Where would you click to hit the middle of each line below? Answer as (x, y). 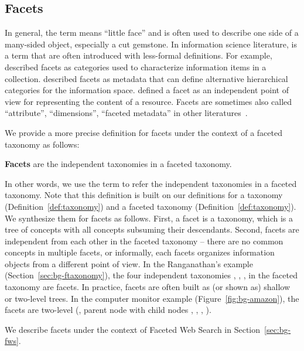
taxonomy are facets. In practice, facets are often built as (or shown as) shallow (148, 287)
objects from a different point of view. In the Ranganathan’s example (129, 263)
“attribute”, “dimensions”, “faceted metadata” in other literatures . (126, 113)
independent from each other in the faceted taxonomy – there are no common (144, 241)
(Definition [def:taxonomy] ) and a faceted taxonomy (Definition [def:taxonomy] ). (151, 206)
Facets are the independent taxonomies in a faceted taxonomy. (118, 164)
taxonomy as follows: (42, 144)
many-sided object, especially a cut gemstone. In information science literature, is (151, 44)
